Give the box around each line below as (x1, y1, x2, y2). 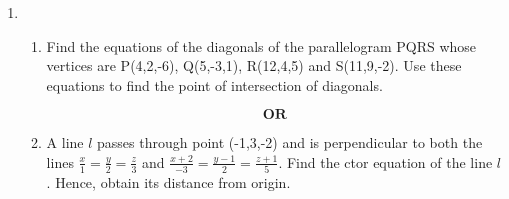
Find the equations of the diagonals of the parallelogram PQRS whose (46, 35, 477, 56)
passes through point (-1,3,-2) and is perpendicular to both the (97, 132, 483, 153)
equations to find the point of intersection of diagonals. (46, 74, 383, 95)
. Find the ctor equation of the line (278, 151, 493, 172)
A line (46, 132, 84, 153)
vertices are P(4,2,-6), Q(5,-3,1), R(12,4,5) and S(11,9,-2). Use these (46, 55, 462, 76)
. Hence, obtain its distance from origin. (46, 172, 291, 193)
